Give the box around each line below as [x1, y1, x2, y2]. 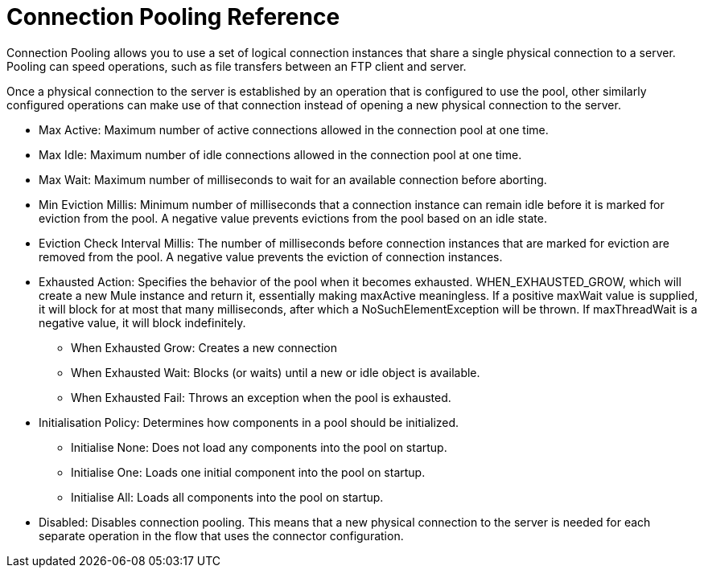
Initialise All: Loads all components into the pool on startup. [71, 490, 384, 504]
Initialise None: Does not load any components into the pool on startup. [71, 440, 447, 454]
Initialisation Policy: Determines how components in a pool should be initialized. [39, 415, 459, 429]
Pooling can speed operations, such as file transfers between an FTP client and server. [6, 59, 467, 73]
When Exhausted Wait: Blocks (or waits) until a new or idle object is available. [71, 365, 480, 379]
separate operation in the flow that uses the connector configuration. [39, 528, 404, 543]
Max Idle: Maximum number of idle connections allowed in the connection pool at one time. [39, 147, 522, 162]
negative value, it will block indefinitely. [39, 315, 246, 330]
